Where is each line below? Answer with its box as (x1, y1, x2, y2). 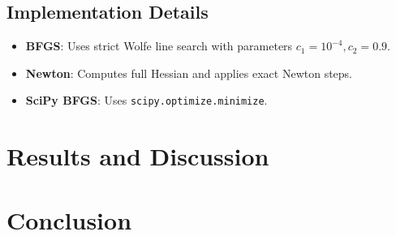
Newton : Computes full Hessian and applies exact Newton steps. (25, 64, 352, 81)
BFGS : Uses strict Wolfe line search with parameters (25, 37, 293, 54)
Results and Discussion (6, 139, 269, 173)
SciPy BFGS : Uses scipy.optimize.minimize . (25, 92, 268, 109)
